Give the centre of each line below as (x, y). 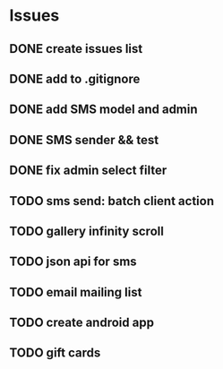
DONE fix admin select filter (88, 171)
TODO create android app (82, 323)
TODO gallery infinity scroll (86, 231)
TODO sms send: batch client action (112, 201)
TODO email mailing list (76, 292)
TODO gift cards (55, 353)
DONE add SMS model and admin (104, 110)
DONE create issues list (76, 49)
